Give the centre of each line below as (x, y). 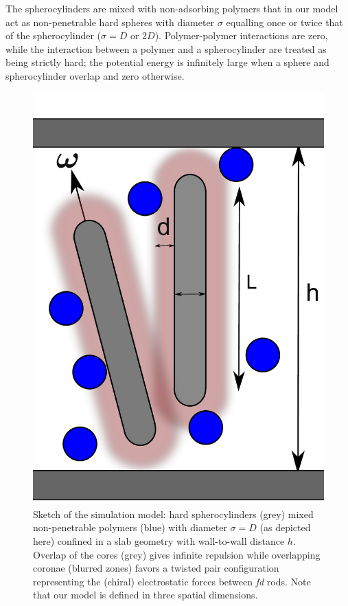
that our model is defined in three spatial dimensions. (146, 595)
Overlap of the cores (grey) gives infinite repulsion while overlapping (177, 554)
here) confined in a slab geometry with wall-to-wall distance (159, 541)
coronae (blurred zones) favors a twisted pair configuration (156, 568)
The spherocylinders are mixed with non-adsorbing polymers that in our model (172, 8)
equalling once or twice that (285, 22)
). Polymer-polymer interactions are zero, (241, 35)
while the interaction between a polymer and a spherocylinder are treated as (166, 48)
